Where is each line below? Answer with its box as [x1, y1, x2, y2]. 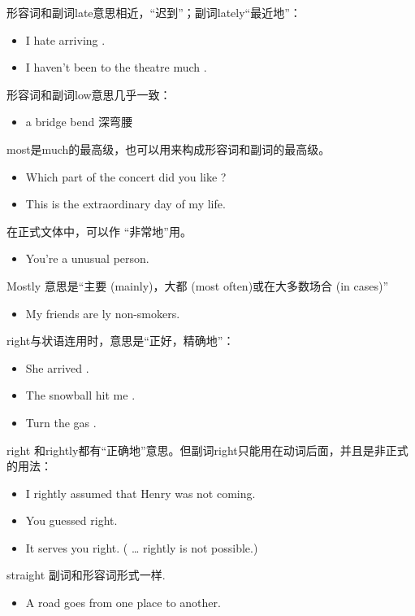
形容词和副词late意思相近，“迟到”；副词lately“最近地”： [6, 4, 301, 20]
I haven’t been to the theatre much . [25, 59, 207, 76]
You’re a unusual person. [25, 250, 149, 267]
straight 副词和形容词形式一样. [6, 566, 166, 583]
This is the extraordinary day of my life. [25, 195, 226, 212]
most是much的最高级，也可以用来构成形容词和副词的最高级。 [6, 140, 331, 157]
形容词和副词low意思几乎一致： [6, 85, 171, 103]
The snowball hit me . [25, 387, 136, 404]
